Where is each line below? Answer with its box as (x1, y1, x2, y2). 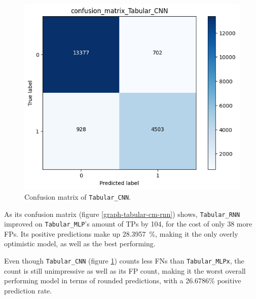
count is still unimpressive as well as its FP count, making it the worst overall (4, 265, 246, 276)
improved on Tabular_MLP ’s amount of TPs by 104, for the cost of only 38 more (4, 218, 252, 229)
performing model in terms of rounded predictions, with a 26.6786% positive (4, 275, 241, 286)
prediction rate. (4, 285, 52, 295)
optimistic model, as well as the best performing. (4, 238, 156, 249)
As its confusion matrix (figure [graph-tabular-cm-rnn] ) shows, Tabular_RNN (4, 208, 240, 219)
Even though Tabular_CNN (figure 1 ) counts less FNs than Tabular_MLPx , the (4, 255, 244, 266)
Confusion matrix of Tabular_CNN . (24, 191, 131, 202)
